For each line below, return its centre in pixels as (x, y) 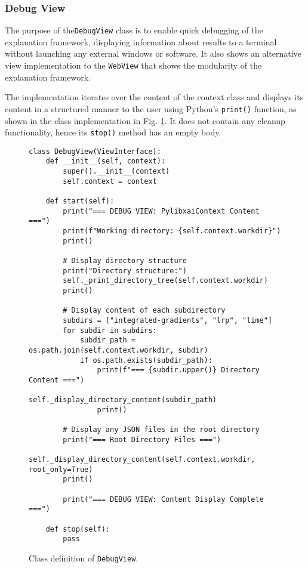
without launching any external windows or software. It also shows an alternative (153, 53)
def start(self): (80, 201)
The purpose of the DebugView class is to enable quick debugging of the (134, 30)
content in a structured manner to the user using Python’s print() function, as (151, 108)
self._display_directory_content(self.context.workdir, (142, 460)
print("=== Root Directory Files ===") (142, 439)
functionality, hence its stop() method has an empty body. (113, 132)
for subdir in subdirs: (110, 330)
